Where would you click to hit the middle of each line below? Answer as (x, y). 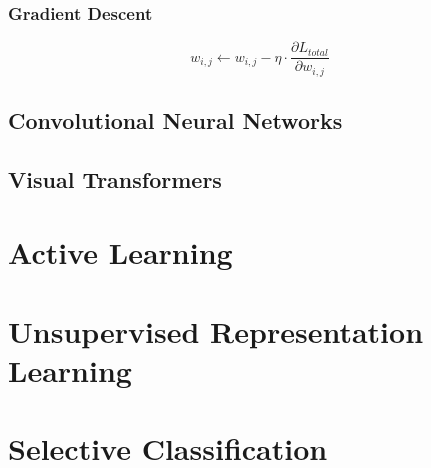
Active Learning (120, 252)
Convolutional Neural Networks (175, 120)
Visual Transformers (115, 178)
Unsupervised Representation (216, 330)
